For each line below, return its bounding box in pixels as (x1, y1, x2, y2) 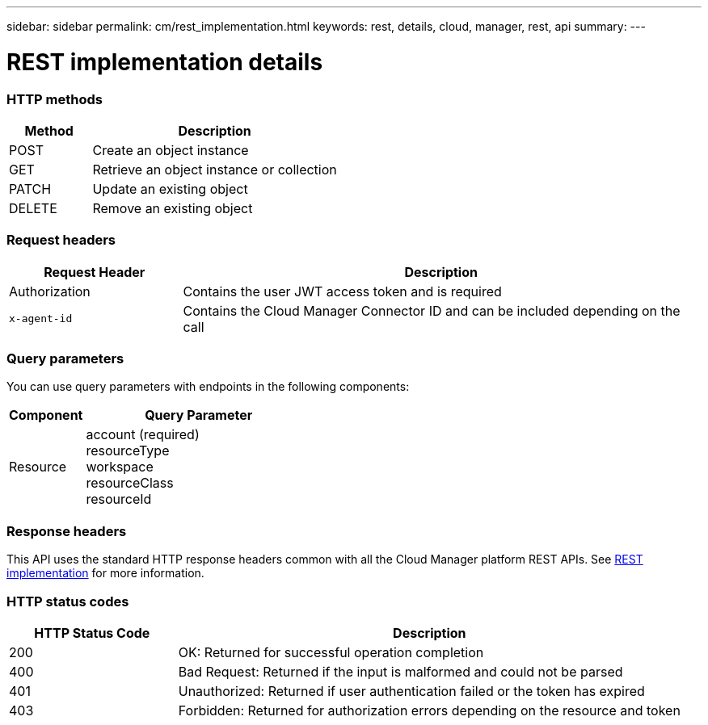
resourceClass (86, 475, 174, 492)
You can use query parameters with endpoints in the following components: (6, 379, 410, 394)
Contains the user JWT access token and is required (183, 283, 502, 300)
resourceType (86, 442, 170, 459)
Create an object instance (92, 141, 249, 158)
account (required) (86, 426, 200, 443)
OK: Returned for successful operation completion (178, 643, 484, 660)
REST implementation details (6, 48, 323, 76)
